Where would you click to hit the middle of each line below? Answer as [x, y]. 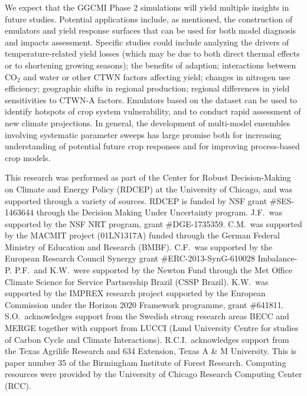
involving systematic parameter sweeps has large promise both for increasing [143, 134]
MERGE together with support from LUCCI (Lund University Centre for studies [152, 328]
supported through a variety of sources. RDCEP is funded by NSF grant [136, 200]
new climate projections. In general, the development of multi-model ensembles [148, 122]
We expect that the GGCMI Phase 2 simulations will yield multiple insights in [147, 7]
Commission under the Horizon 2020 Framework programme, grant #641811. [144, 304]
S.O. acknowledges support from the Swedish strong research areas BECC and [147, 316]
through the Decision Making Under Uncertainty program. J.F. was [159, 212]
